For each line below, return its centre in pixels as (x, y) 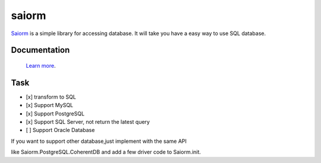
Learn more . (41, 65)
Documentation (40, 50)
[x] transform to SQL (51, 97)
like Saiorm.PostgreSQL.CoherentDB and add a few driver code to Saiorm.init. (106, 152)
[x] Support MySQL (50, 105)
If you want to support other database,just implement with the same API (99, 141)
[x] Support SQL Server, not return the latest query (88, 122)
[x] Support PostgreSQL (55, 114)
